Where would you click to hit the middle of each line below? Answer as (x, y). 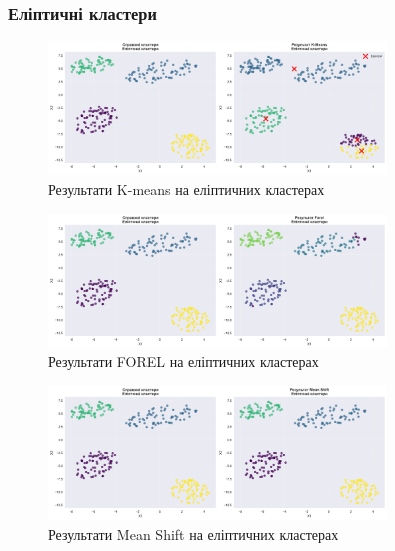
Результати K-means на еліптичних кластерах (186, 188)
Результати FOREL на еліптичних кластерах (183, 361)
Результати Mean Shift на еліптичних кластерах (193, 533)
